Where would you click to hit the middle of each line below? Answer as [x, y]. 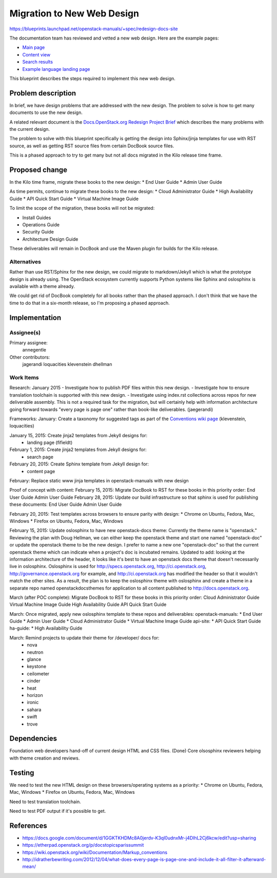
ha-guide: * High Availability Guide [46, 628]
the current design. [30, 129]
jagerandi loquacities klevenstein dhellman [67, 364]
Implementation [35, 317]
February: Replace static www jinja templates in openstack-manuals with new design [99, 481]
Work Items [24, 377]
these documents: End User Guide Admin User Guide [66, 504]
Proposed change [38, 170]
